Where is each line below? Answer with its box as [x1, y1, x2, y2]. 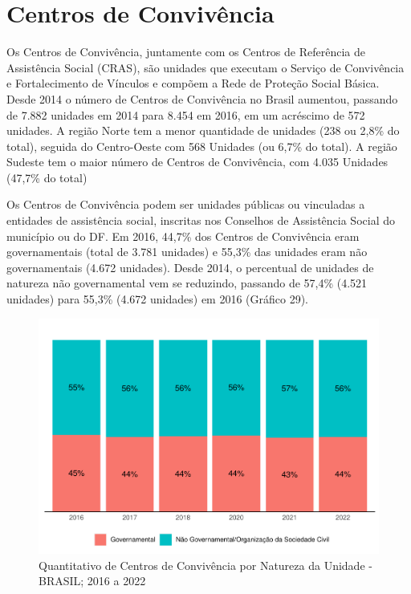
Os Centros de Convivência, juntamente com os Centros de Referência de [6, 43, 365, 60]
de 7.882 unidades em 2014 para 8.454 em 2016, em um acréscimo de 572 [6, 106, 365, 123]
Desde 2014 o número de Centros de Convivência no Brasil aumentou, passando [6, 90, 398, 107]
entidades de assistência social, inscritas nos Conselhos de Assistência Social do [6, 212, 395, 229]
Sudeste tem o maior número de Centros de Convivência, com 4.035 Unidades [6, 153, 389, 170]
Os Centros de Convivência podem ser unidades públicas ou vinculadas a [6, 196, 365, 213]
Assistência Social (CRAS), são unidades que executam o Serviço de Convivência [6, 59, 405, 75]
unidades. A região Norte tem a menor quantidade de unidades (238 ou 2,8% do [6, 122, 400, 139]
